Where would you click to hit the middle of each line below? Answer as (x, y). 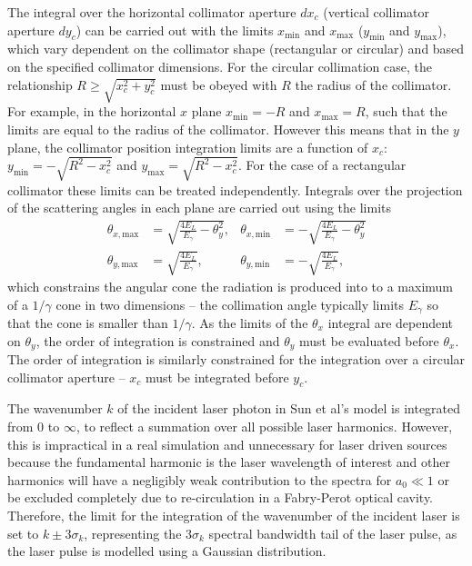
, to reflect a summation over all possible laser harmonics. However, (264, 427)
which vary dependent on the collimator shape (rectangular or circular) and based (236, 49)
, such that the (406, 111)
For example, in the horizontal (92, 111)
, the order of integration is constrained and (158, 340)
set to (23, 533)
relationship (40, 84)
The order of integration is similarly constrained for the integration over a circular (236, 359)
